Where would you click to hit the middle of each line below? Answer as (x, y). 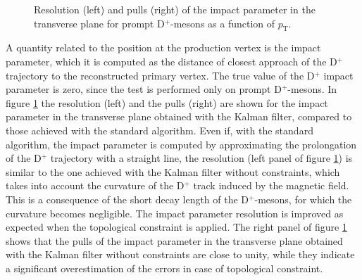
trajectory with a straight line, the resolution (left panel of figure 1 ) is (201, 158)
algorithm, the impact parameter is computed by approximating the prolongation (181, 144)
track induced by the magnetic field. (271, 185)
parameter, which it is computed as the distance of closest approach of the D (171, 61)
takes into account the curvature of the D (95, 185)
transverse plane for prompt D (99, 23)
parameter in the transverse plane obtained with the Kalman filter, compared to (179, 116)
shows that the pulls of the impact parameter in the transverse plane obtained (174, 240)
